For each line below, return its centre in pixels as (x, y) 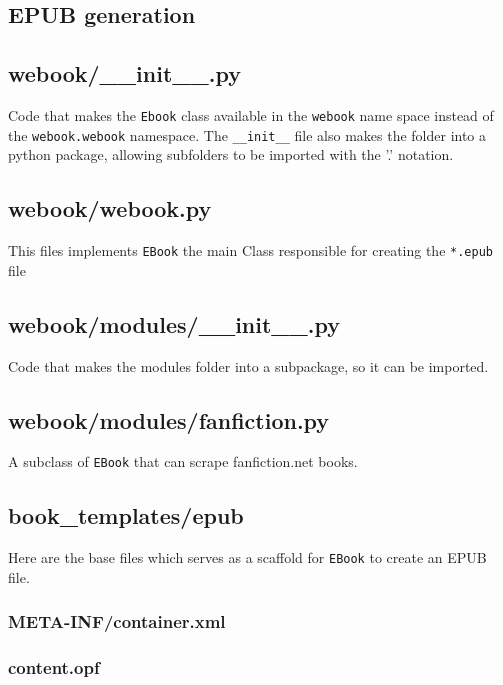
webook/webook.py (110, 208)
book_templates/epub (126, 515)
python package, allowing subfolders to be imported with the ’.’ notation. (231, 154)
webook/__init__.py (124, 73)
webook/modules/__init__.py (174, 323)
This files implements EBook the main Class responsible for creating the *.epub (250, 250)
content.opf (54, 667)
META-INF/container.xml (117, 621)
